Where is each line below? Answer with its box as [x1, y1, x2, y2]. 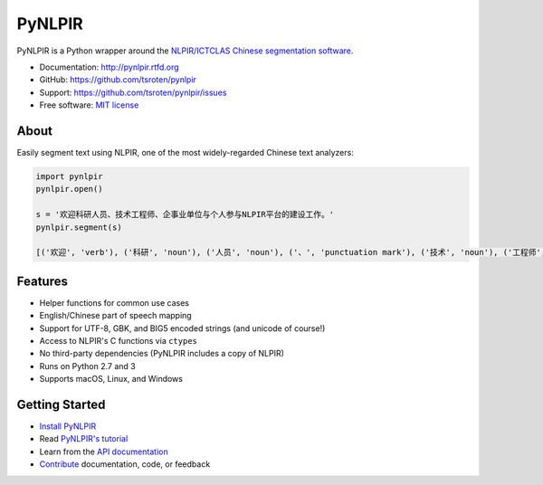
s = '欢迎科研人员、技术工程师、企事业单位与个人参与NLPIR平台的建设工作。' [35, 209, 335, 220]
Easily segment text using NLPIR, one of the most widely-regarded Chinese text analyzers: [16, 147, 355, 158]
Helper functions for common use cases [39, 297, 190, 308]
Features [16, 273, 68, 289]
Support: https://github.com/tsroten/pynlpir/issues [39, 87, 227, 98]
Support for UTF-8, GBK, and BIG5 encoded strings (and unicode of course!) [39, 322, 326, 334]
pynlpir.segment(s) [35, 222, 122, 233]
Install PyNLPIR [39, 421, 97, 432]
